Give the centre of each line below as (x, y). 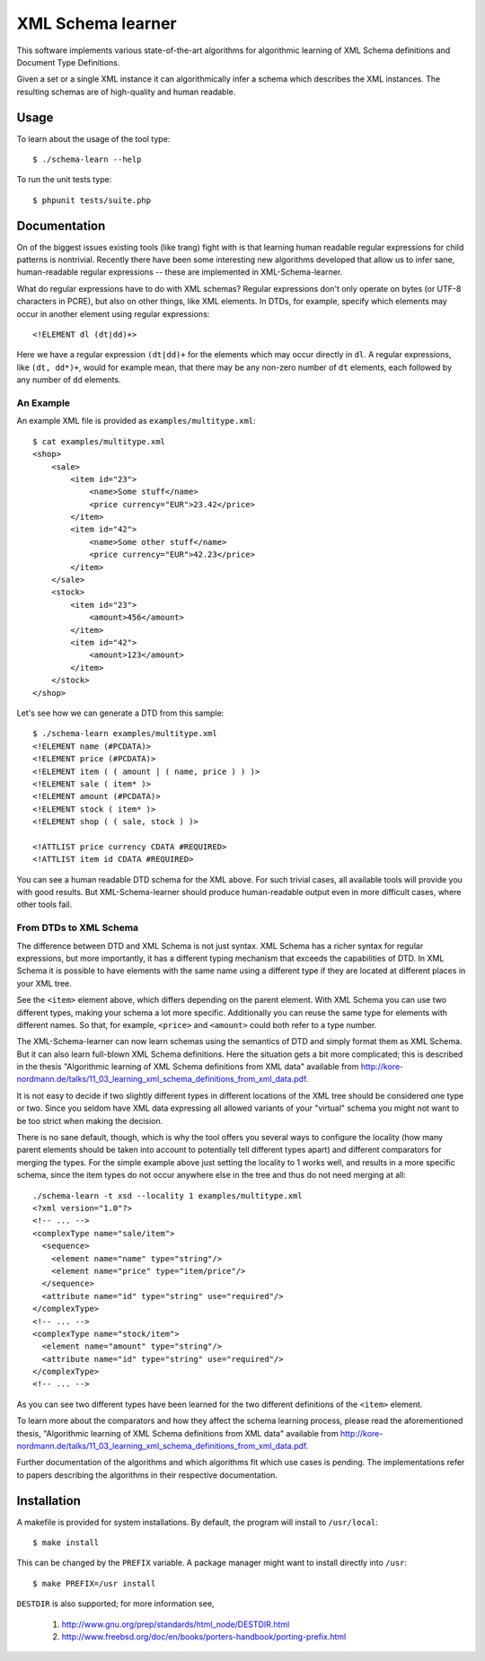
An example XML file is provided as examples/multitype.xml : (136, 421)
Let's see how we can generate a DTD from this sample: (120, 713)
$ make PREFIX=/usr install (94, 1583)
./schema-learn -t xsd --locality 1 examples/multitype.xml (168, 1195)
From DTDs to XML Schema (78, 927)
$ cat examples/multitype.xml (99, 441)
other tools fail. (44, 905)
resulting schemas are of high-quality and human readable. (126, 92)
